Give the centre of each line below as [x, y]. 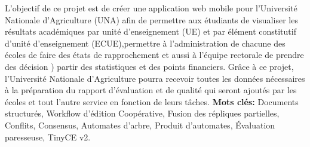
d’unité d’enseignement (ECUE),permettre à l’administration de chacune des [145, 43]
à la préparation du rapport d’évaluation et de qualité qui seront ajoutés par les [151, 90]
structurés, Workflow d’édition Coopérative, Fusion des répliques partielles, [142, 113]
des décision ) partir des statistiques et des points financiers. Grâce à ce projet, [149, 66]
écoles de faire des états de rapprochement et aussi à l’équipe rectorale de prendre [154, 55]
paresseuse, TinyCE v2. [48, 137]
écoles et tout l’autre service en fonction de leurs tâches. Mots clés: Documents [152, 101]
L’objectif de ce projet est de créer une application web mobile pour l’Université [151, 8]
